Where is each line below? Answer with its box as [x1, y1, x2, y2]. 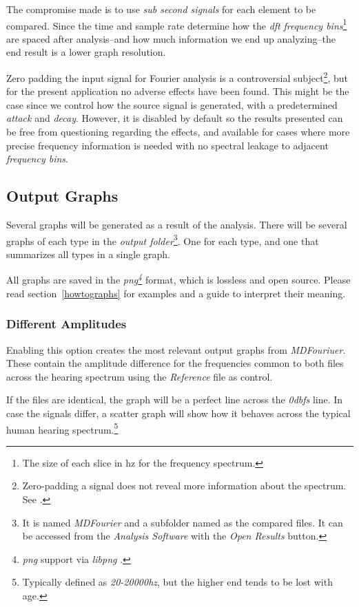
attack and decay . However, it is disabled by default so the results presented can [6, 111, 343, 125]
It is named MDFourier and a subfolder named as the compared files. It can [22, 515, 343, 529]
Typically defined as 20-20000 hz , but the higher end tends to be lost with [22, 575, 333, 589]
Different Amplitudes [6, 315, 127, 332]
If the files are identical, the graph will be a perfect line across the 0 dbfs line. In [6, 392, 343, 407]
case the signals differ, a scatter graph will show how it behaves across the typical [6, 405, 351, 420]
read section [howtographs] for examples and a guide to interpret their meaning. [6, 286, 346, 300]
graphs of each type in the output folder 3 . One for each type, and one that [6, 231, 319, 248]
